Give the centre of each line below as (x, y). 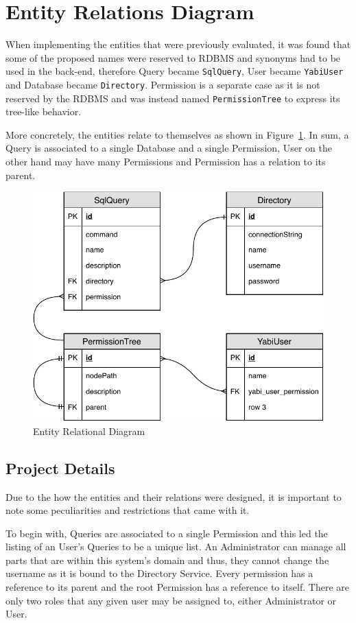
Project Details (60, 468)
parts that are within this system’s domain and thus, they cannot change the (167, 560)
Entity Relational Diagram (89, 431)
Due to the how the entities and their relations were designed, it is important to (174, 496)
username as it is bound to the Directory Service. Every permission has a (159, 573)
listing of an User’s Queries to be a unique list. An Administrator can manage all (176, 546)
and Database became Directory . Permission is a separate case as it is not (163, 84)
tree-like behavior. (44, 111)
